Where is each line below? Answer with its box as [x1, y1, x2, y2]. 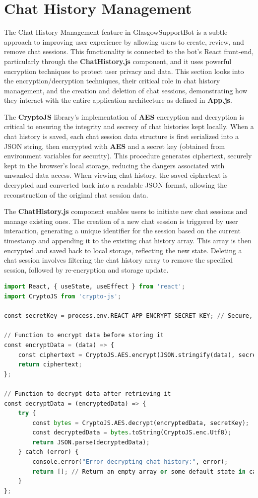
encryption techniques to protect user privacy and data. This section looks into [4, 66, 244, 76]
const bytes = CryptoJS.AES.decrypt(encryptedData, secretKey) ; [32, 419, 250, 427]
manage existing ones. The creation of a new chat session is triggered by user [4, 215, 238, 226]
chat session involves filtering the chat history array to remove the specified [4, 255, 233, 265]
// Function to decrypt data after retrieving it [4, 390, 171, 397]
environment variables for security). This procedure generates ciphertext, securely [4, 150, 252, 161]
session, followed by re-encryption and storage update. [4, 264, 169, 275]
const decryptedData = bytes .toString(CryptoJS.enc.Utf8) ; [32, 429, 232, 436]
